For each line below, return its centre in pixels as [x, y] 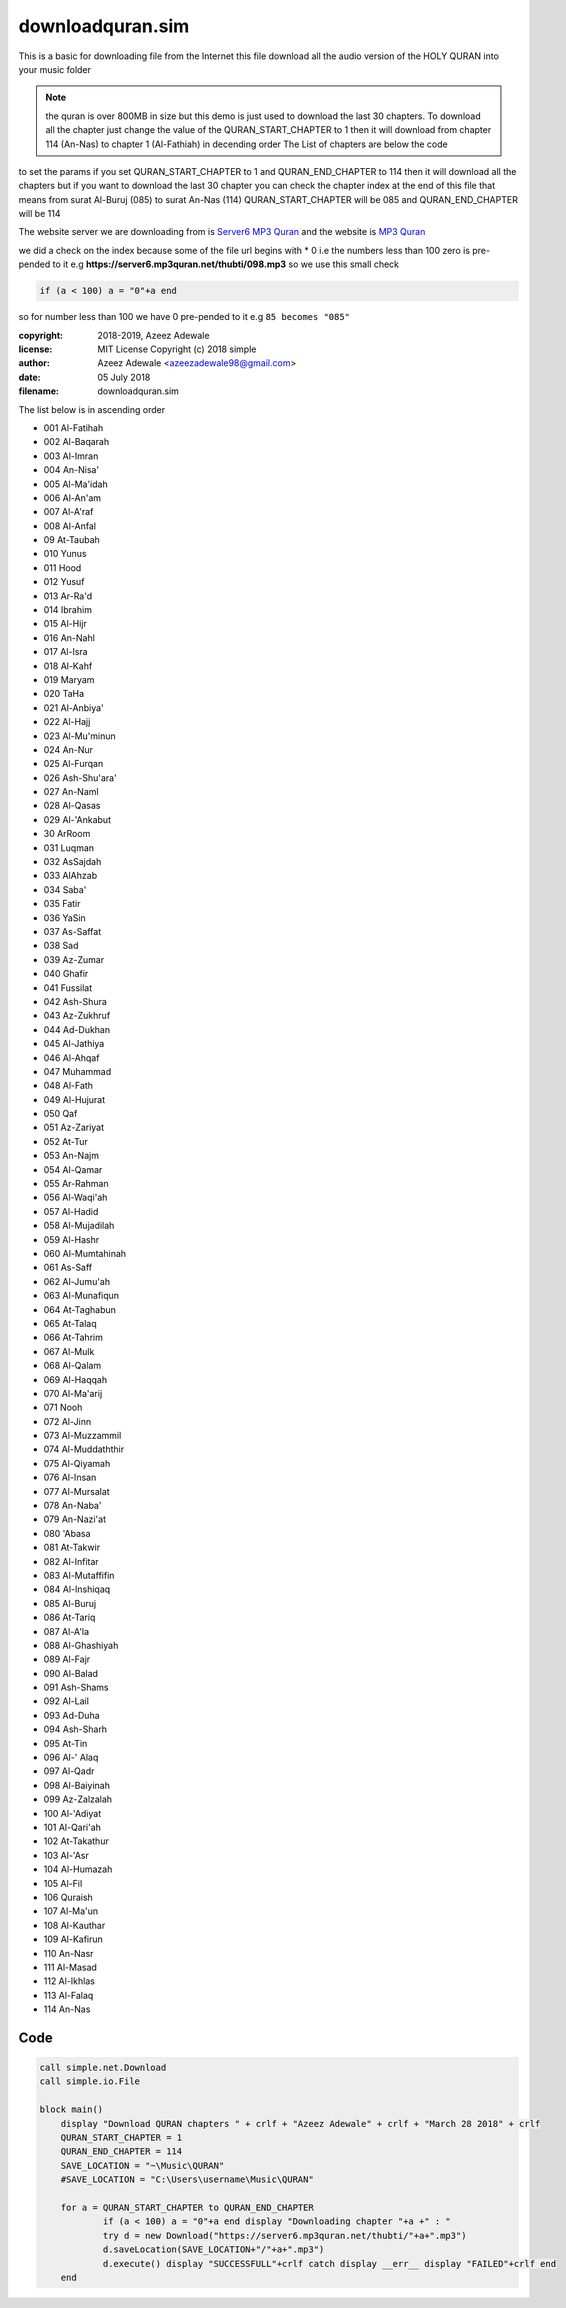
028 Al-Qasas [72, 806]
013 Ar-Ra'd [68, 596]
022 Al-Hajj [67, 722]
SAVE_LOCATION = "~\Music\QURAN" [142, 2165]
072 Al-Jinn [67, 1421]
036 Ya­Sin [65, 917]
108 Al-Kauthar [74, 1925]
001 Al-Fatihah [73, 427]
